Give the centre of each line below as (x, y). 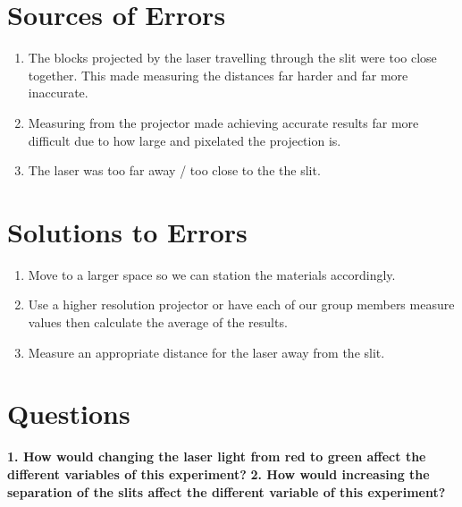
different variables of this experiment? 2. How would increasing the (218, 473)
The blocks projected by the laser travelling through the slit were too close (232, 58)
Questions (69, 414)
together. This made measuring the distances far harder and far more (218, 75)
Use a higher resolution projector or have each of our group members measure (241, 304)
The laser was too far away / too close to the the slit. (174, 170)
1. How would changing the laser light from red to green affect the (217, 456)
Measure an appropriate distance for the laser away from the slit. (206, 352)
